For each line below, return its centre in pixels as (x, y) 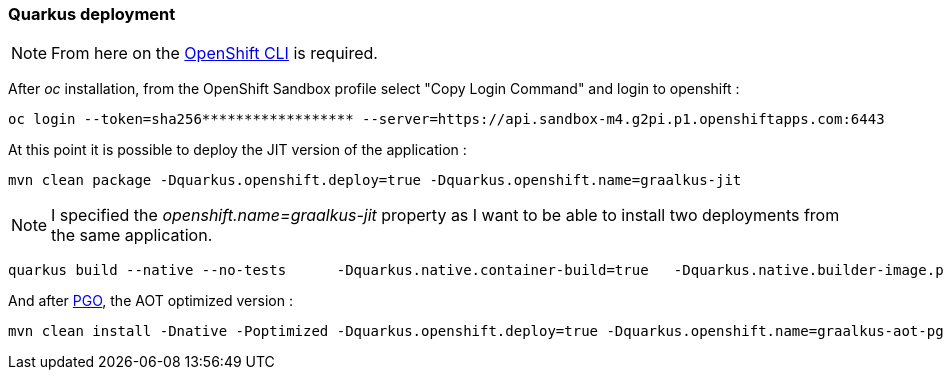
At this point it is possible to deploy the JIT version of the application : (237, 150)
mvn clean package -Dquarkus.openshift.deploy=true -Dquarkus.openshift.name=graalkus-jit (375, 180)
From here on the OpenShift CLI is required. (214, 53)
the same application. (132, 235)
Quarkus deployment (92, 14)
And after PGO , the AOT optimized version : (150, 301)
